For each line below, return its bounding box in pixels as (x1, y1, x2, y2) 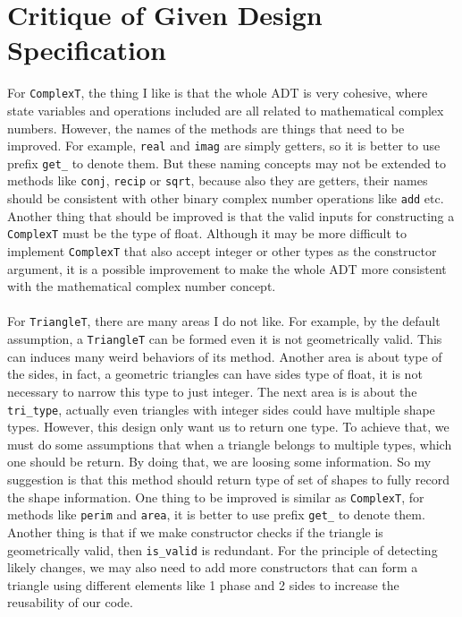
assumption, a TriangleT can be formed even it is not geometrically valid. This (7, 330, 442, 348)
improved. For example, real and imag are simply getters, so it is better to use (7, 136, 441, 155)
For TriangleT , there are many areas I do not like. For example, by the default (7, 312, 441, 330)
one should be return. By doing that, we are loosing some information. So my (7, 452, 432, 471)
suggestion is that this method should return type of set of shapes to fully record (7, 470, 450, 488)
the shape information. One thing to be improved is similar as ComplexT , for (7, 487, 424, 506)
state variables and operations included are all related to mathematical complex (7, 100, 444, 119)
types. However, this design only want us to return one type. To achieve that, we (7, 417, 449, 436)
